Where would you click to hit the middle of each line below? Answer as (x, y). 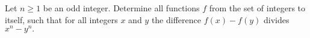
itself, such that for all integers (61, 19)
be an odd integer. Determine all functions (121, 8)
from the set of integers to (257, 8)
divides (276, 19)
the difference (176, 19)
